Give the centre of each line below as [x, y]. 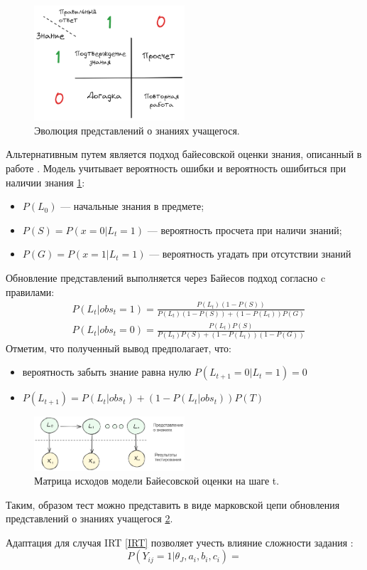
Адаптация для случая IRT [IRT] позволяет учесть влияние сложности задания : [180, 542]
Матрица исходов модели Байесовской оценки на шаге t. [157, 481]
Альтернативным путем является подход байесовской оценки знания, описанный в [184, 154]
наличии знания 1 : [45, 182]
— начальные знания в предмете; [132, 206]
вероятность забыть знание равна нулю [107, 372]
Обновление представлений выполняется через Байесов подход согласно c [166, 278]
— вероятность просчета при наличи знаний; [245, 229]
